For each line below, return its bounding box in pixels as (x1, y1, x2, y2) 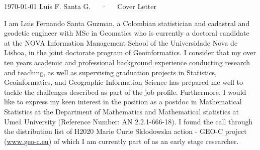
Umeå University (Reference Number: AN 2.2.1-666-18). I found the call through (4, 116, 253, 126)
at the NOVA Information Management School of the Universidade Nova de (4, 37, 238, 48)
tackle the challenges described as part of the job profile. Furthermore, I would (4, 86, 246, 97)
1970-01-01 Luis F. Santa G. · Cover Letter (4, 1, 157, 11)
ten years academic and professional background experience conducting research (4, 57, 250, 67)
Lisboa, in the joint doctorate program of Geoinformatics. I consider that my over (4, 47, 256, 58)
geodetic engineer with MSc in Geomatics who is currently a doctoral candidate (4, 28, 249, 38)
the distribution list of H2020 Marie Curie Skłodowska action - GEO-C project (4, 126, 247, 136)
